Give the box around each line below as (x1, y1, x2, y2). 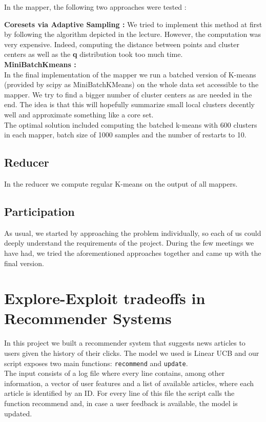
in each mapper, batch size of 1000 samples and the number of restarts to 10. (4, 129, 247, 140)
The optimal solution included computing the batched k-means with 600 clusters (4, 119, 257, 130)
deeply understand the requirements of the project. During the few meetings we (4, 237, 254, 248)
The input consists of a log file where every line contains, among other (4, 368, 225, 378)
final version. (4, 257, 44, 268)
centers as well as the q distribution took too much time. (4, 49, 183, 59)
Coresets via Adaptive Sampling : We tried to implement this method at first (4, 18, 262, 29)
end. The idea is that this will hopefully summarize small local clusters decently (4, 99, 255, 110)
